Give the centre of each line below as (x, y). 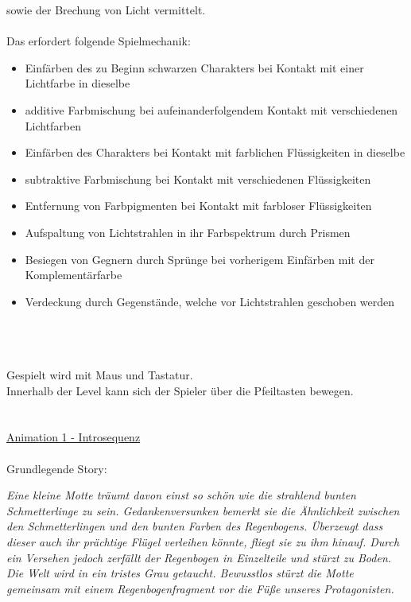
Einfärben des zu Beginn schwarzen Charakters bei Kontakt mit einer (194, 67)
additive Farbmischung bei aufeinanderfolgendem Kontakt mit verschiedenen (211, 109)
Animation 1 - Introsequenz (74, 437)
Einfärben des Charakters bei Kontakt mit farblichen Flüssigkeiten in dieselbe (215, 152)
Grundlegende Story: (57, 468)
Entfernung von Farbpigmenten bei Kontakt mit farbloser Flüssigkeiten (198, 206)
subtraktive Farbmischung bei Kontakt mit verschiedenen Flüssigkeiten (198, 179)
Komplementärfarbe (74, 275)
